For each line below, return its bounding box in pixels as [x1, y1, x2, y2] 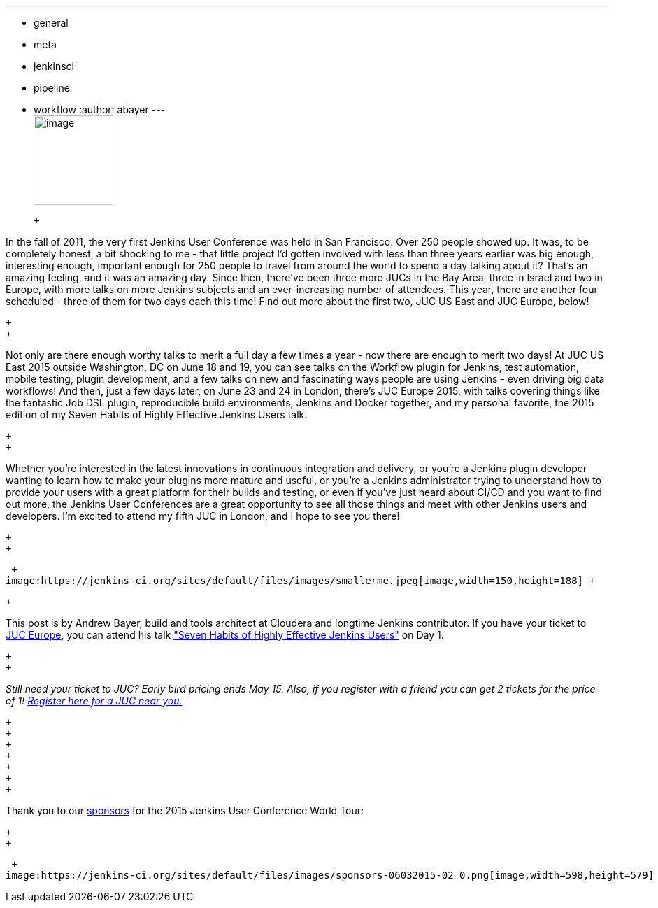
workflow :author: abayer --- [34, 104, 166, 115]
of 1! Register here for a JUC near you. [6, 695, 183, 707]
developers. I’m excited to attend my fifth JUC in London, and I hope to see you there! [6, 510, 400, 522]
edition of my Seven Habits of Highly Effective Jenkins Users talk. [6, 409, 308, 420]
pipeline [34, 82, 70, 94]
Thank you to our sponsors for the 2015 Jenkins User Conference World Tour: [6, 804, 364, 816]
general [34, 17, 69, 29]
